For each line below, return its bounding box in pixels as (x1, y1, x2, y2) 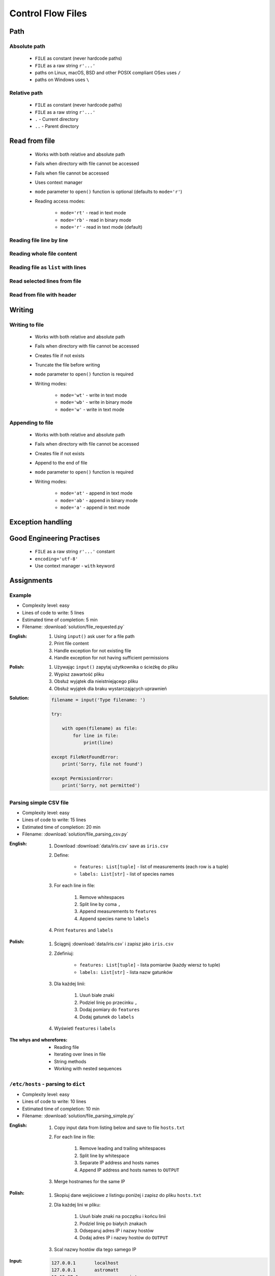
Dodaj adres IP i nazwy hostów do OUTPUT (79, 1235, 168, 1241)
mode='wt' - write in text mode (60, 392, 127, 398)
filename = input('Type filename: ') (51, 697, 146, 703)
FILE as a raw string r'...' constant (35, 549, 115, 555)
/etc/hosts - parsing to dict (9, 1080, 86, 1087)
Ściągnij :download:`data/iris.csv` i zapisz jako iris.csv (54, 941, 174, 947)
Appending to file (9, 419, 53, 426)
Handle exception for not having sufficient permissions (54, 655, 169, 661)
